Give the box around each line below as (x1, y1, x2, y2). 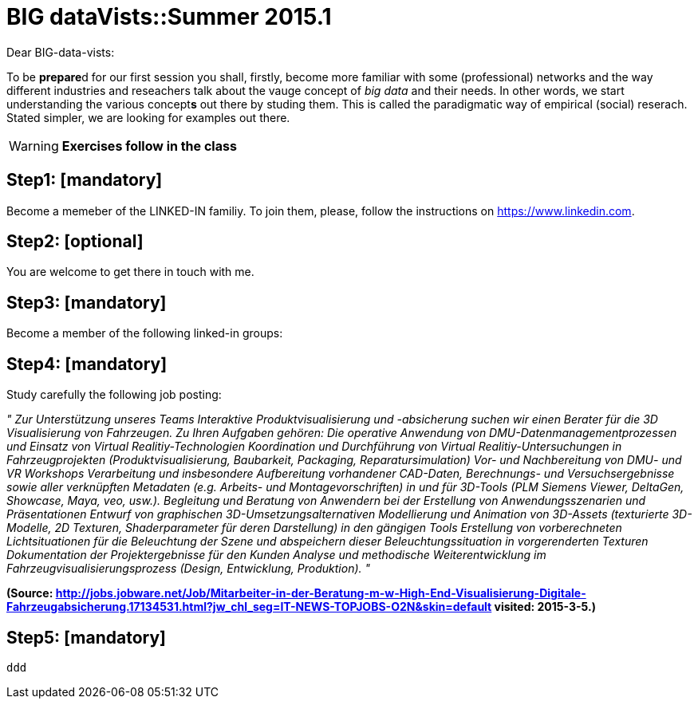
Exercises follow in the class (61, 137, 237, 154)
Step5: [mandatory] (6, 627, 166, 648)
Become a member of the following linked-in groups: (6, 326, 283, 341)
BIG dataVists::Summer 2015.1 (6, 3, 332, 30)
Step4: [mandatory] (6, 353, 168, 374)
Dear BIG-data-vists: (6, 45, 115, 59)
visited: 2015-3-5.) (494, 600, 596, 614)
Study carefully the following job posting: (6, 388, 222, 402)
